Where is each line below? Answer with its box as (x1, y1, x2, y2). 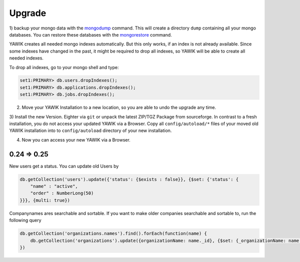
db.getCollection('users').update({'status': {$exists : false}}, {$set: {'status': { (19, 176, 239, 182)
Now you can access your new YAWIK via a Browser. (21, 136, 131, 142)
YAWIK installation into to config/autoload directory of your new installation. (9, 127, 172, 133)
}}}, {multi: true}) (19, 197, 70, 203)
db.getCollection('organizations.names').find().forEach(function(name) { (19, 230, 207, 236)
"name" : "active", (30, 183, 78, 189)
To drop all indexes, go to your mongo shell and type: (9, 64, 119, 70)
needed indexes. (9, 55, 43, 61)
